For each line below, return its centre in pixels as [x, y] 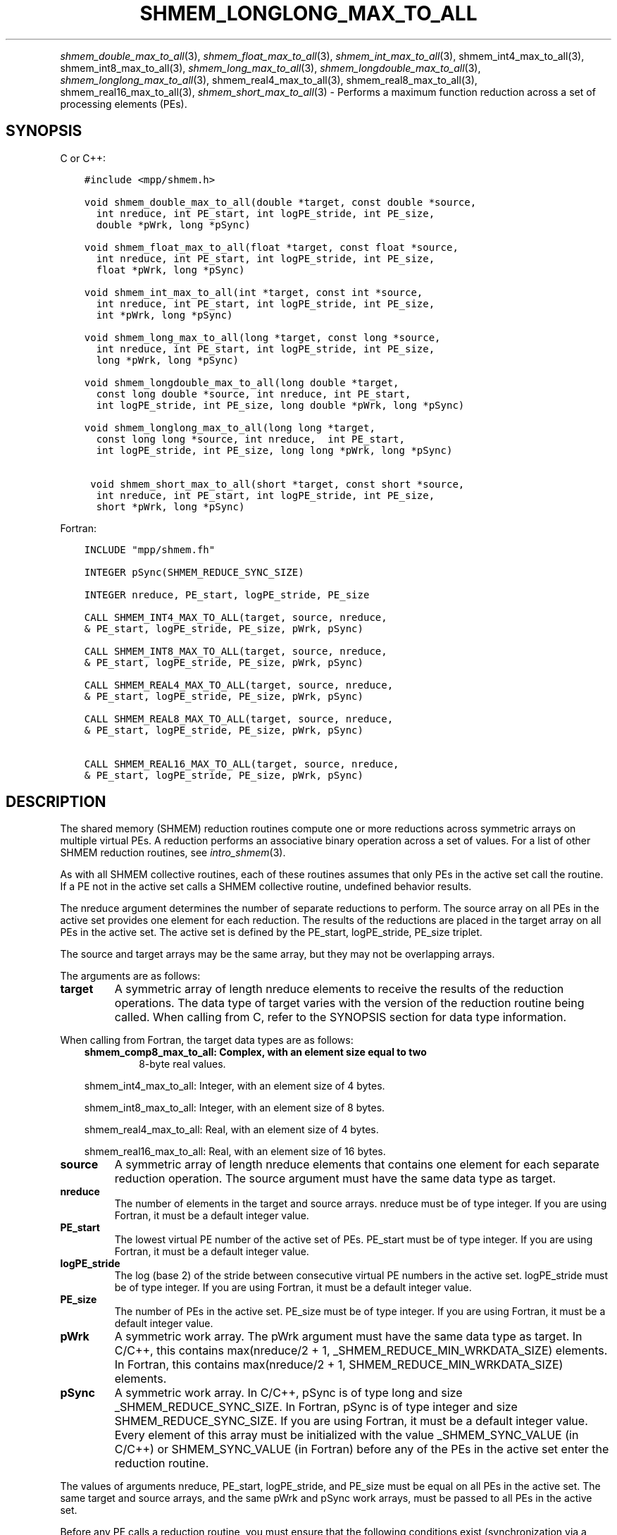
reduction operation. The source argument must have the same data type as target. [335, 1179]
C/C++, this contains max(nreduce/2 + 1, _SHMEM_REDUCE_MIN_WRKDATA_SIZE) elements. [361, 1351]
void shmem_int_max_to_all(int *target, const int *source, [254, 292]
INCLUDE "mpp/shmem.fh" [150, 549]
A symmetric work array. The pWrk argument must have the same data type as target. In [348, 1337]
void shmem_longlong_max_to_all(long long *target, [230, 427]
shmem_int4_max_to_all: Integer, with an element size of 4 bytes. [235, 1086]
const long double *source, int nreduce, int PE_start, [254, 394]
